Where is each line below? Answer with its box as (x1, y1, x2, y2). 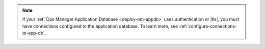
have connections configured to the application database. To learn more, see (22, 23, 178, 29)
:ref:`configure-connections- (179, 23, 237, 29)
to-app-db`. (22, 30, 46, 36)
